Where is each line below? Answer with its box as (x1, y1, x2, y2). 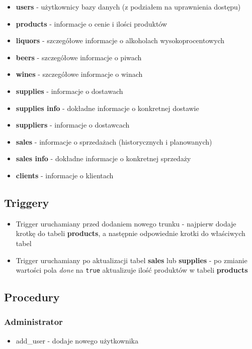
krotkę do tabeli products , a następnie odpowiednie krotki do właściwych (16, 228, 245, 239)
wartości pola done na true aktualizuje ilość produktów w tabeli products (16, 265, 248, 275)
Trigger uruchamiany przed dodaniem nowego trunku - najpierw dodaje (16, 218, 236, 228)
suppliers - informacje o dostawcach (16, 120, 130, 130)
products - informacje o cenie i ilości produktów (16, 18, 167, 29)
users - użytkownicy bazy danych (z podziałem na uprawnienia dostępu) (16, 2, 241, 12)
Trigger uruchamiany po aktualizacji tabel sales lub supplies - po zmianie (16, 255, 247, 265)
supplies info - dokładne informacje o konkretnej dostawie (16, 102, 199, 113)
